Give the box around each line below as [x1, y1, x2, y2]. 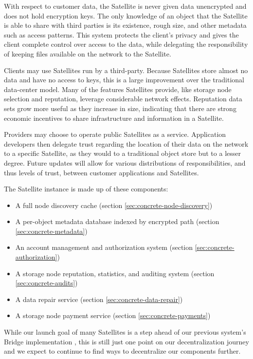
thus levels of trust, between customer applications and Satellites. [4, 167, 199, 177]
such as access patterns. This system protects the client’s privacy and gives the [4, 29, 239, 39]
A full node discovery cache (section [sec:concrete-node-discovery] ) [15, 200, 213, 210]
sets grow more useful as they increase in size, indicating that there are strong [4, 103, 236, 113]
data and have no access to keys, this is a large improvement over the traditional [4, 75, 244, 85]
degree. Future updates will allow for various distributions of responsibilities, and [4, 157, 246, 168]
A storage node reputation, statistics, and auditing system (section [15, 268, 215, 278]
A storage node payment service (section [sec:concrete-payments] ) [15, 310, 211, 321]
